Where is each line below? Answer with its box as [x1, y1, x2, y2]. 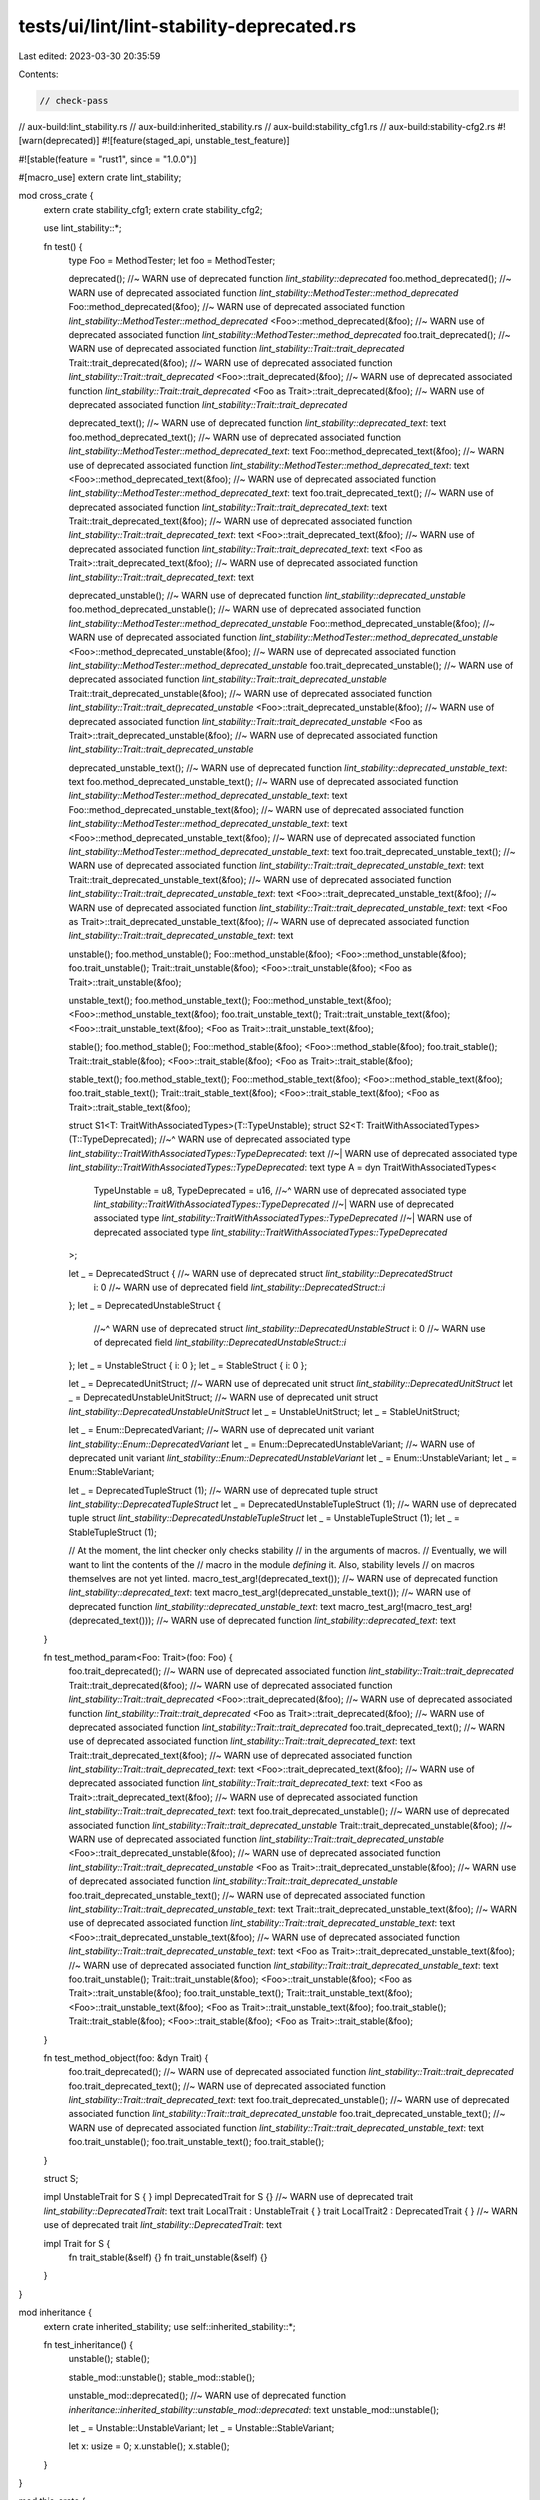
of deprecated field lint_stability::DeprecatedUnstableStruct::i [93, 1336, 347, 1349]
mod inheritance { [18, 2306, 92, 2319]
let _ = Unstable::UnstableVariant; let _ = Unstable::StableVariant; [68, 2421, 335, 2434]
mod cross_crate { [18, 190, 94, 202]
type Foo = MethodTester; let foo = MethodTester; [68, 255, 276, 267]
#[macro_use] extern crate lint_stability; [18, 171, 182, 184]
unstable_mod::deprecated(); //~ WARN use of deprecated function [68, 2390, 347, 2402]
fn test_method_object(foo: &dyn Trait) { [43, 2051, 209, 2064]
